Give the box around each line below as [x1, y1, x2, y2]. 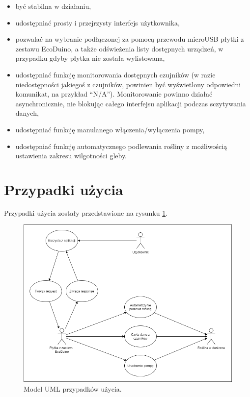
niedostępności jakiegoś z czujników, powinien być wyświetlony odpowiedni [15, 79, 241, 89]
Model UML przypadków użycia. [24, 383, 122, 394]
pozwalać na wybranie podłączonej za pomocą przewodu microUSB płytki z [15, 34, 244, 44]
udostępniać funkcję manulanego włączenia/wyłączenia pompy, [15, 124, 205, 134]
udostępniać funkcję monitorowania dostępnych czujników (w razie [15, 69, 216, 79]
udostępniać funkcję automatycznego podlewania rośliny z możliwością [15, 141, 227, 151]
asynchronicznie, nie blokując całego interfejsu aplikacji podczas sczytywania [15, 98, 246, 108]
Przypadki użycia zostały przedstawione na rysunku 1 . [4, 207, 168, 218]
